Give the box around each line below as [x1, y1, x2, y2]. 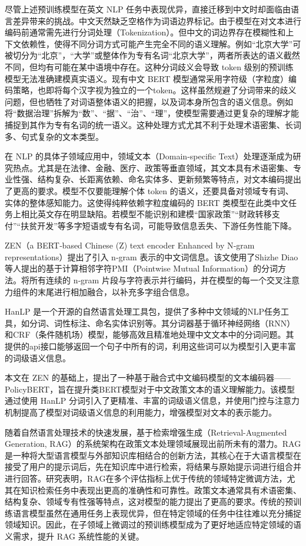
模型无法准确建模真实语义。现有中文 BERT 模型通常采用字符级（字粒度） [5, 72, 289, 84]
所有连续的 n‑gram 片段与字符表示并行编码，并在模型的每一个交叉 [29, 274, 283, 286]
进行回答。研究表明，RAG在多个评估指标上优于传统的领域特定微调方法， [5, 472, 287, 484]
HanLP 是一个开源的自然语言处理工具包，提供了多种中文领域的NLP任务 [5, 305, 281, 318]
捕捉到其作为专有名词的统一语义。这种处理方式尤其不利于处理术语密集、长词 [5, 118, 301, 130]
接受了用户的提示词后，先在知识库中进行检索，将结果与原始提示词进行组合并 [5, 460, 301, 473]
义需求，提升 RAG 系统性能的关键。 [5, 529, 144, 542]
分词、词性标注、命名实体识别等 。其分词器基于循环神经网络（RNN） [29, 316, 295, 329]
